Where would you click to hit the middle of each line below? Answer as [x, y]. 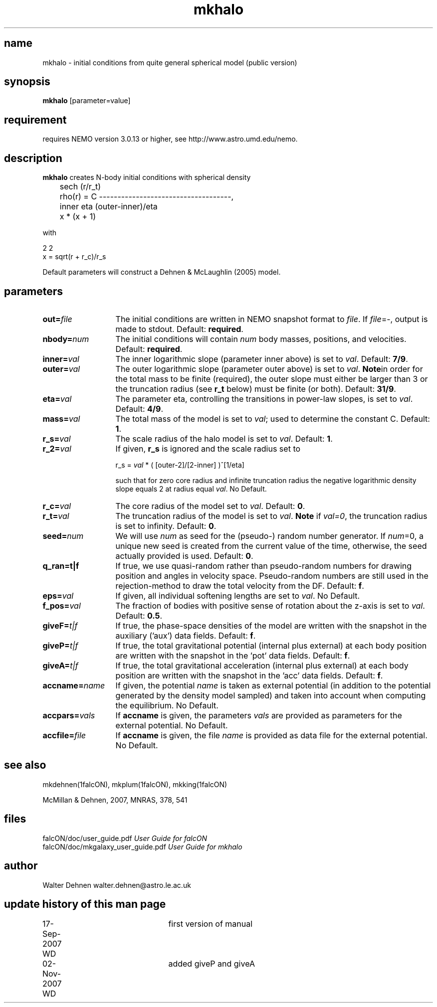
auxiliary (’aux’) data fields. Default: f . [186, 635]
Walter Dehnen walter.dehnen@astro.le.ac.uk [117, 885]
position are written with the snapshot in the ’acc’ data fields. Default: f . [249, 675]
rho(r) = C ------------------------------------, [147, 197]
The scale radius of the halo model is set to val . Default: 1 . [224, 438]
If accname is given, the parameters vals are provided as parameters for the [259, 715]
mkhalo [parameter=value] [87, 101]
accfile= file [64, 735]
